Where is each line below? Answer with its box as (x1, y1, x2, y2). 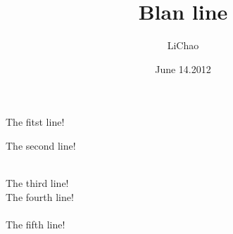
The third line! (6, 176, 69, 190)
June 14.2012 (155, 61, 211, 76)
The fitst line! (6, 115, 65, 129)
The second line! (6, 138, 76, 152)
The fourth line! (6, 189, 74, 204)
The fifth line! (6, 216, 65, 231)
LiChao (167, 38, 199, 53)
